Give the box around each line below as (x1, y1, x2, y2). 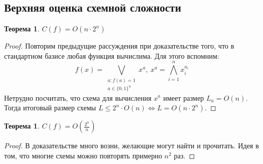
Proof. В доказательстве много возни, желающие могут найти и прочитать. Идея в (4, 140, 259, 151)
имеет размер (163, 92, 204, 103)
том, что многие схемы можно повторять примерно (4, 150, 162, 160)
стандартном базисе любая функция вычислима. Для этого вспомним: (4, 50, 219, 61)
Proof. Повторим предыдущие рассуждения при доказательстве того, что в (4, 40, 235, 51)
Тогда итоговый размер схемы (4, 102, 96, 113)
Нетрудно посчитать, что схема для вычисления (4, 92, 152, 103)
